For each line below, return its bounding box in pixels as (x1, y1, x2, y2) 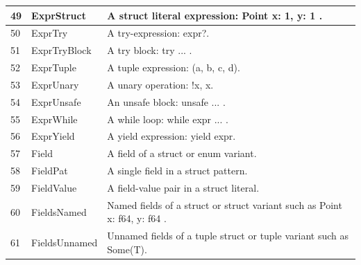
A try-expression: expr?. (107, 26, 210, 40)
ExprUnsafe (31, 94, 81, 109)
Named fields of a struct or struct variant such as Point (107, 197, 342, 212)
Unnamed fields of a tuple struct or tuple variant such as (107, 228, 349, 243)
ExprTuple (31, 60, 76, 75)
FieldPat (31, 163, 68, 178)
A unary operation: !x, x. (107, 77, 214, 91)
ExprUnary (31, 77, 79, 91)
